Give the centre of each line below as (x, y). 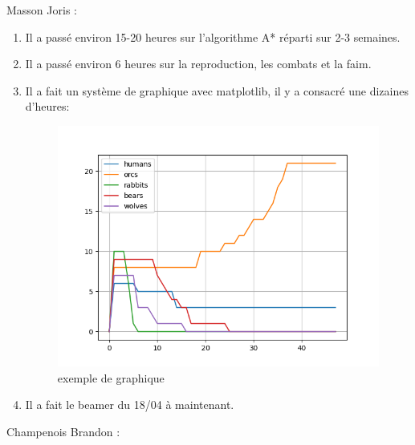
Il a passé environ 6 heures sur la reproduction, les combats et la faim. (198, 64)
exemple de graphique (111, 377)
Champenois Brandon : (63, 431)
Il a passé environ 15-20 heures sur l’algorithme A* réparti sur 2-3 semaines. (213, 36)
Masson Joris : (42, 10)
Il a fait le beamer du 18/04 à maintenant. (130, 405)
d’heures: (47, 106)
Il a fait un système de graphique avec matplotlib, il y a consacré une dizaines (217, 90)
